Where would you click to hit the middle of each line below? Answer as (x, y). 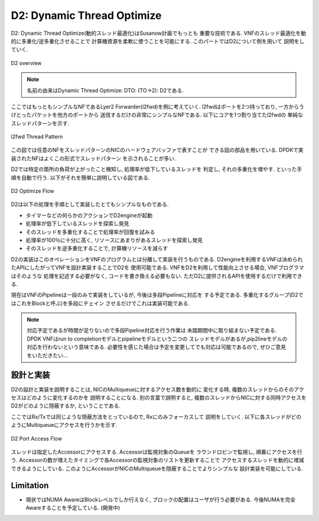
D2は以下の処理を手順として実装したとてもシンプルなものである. (90, 205)
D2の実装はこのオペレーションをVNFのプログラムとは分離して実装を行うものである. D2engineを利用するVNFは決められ (157, 259)
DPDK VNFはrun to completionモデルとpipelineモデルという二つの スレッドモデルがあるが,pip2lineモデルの (157, 339)
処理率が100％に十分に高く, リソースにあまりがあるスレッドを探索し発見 (114, 240)
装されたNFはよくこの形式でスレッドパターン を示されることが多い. (94, 158)
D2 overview (26, 63)
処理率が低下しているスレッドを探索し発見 (77, 224)
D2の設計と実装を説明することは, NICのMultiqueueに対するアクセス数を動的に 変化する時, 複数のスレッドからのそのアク (157, 389)
